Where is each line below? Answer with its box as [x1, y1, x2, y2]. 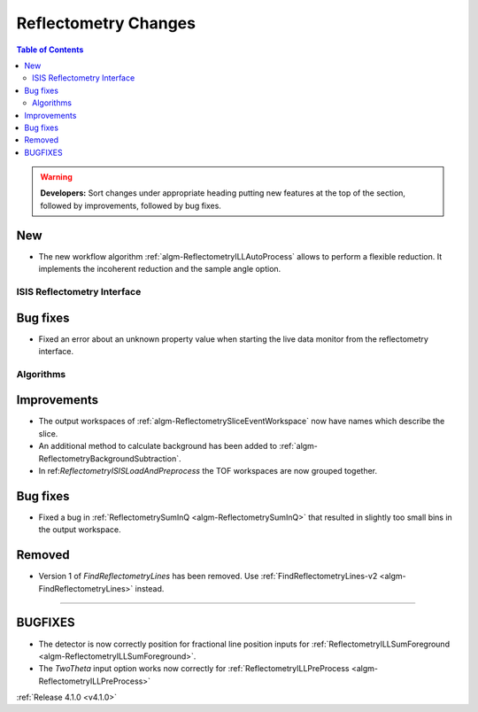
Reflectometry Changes [16, 13, 197, 33]
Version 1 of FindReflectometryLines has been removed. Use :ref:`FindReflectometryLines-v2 [38, 571, 378, 582]
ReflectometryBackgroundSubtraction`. [38, 453, 181, 464]
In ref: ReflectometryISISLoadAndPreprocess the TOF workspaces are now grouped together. [38, 466, 378, 476]
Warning [40, 172, 73, 182]
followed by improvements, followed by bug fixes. [40, 200, 221, 211]
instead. [135, 583, 165, 593]
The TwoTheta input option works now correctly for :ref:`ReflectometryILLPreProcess [38, 663, 350, 674]
